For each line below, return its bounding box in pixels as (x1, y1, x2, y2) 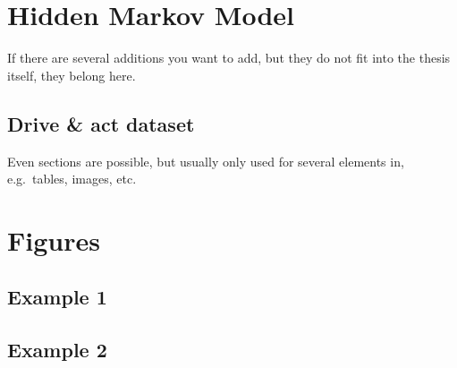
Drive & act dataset (7, 109, 195, 137)
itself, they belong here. (7, 65, 136, 84)
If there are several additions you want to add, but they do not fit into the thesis (7, 48, 451, 67)
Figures (7, 221, 100, 258)
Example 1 (7, 283, 107, 311)
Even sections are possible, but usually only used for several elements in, (7, 151, 404, 170)
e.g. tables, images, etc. (7, 169, 137, 188)
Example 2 (7, 336, 107, 364)
